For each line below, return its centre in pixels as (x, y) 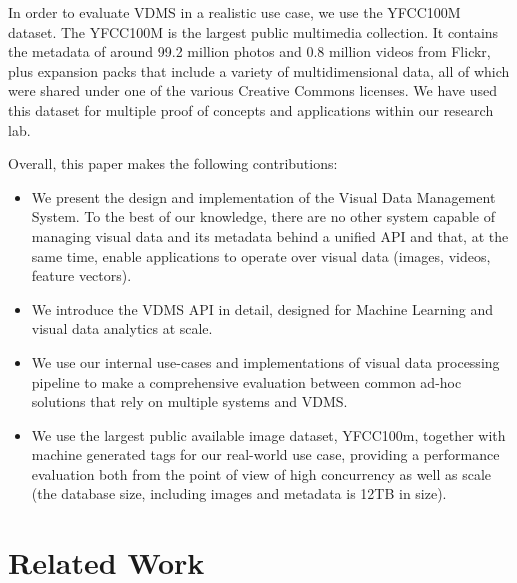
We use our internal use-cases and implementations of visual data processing (265, 361)
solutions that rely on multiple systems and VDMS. (189, 401)
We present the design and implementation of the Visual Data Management (263, 196)
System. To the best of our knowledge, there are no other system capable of (263, 216)
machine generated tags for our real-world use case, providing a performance (265, 454)
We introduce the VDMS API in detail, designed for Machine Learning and (262, 308)
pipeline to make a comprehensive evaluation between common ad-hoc (246, 381)
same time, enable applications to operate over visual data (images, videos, (261, 255)
